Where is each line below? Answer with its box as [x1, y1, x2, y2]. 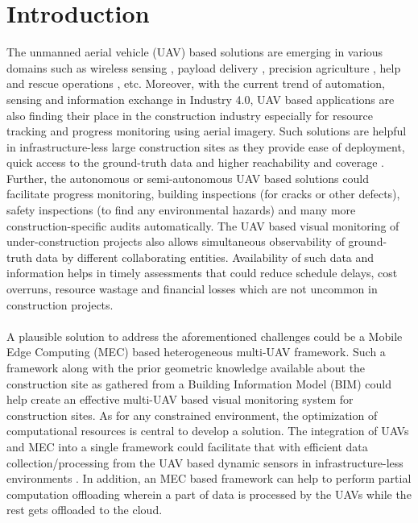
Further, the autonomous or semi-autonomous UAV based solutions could [6, 169, 369, 186]
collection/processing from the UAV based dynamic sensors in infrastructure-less [6, 454, 404, 471]
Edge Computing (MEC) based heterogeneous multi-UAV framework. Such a [6, 343, 386, 360]
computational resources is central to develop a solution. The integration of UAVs [6, 422, 409, 439]
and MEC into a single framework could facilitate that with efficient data [6, 438, 368, 455]
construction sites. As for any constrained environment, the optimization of [6, 406, 378, 423]
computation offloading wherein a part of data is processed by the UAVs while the [6, 485, 412, 502]
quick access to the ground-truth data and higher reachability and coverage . [6, 154, 384, 171]
